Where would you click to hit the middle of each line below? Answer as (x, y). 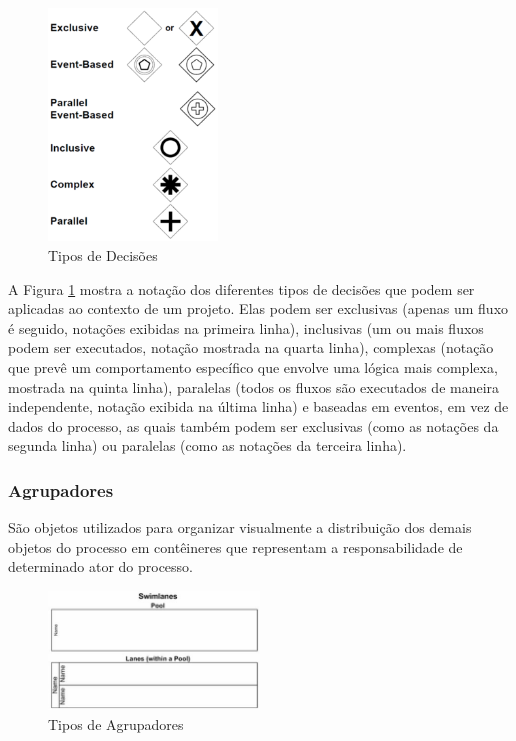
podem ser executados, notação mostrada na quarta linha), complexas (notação (251, 347)
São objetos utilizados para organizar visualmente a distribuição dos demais (240, 527)
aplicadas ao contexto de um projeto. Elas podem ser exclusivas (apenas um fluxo (258, 308)
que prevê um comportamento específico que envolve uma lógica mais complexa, (253, 366)
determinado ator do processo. (100, 566)
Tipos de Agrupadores (116, 723)
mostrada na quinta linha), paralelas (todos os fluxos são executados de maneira (254, 386)
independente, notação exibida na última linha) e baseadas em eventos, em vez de (258, 406)
